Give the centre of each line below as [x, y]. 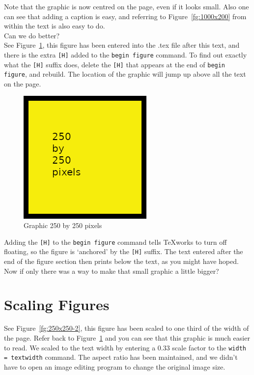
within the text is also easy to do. [55, 26]
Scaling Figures [57, 304]
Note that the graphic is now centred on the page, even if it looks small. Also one [127, 6]
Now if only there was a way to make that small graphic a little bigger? [112, 271]
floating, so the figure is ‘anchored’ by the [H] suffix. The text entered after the [124, 251]
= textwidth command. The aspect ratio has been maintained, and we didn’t [121, 357]
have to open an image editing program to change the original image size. [115, 366]
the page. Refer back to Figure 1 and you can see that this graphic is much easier [127, 337]
